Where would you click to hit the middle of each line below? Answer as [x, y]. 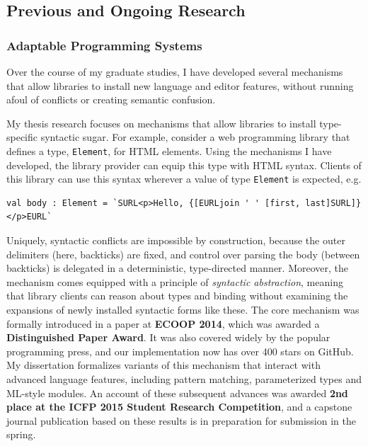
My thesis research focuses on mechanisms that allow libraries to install [161, 123]
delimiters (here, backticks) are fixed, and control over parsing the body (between [183, 254]
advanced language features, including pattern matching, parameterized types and [184, 379]
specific [22, 137]
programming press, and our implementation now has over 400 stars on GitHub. [180, 351]
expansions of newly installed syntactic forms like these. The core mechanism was [183, 310]
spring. [21, 434]
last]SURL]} [333, 203]
